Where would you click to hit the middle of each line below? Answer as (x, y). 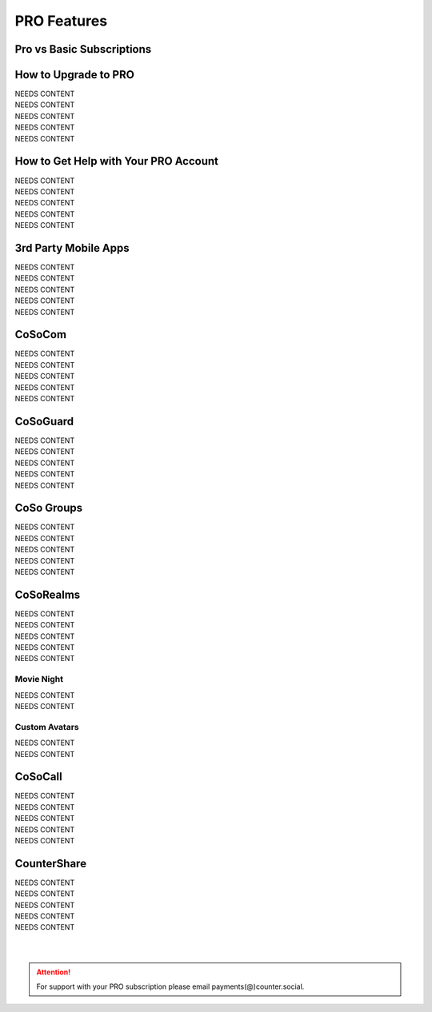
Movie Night (39, 679)
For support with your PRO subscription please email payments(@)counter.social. (170, 986)
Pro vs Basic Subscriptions (83, 49)
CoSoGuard (44, 421)
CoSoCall (39, 777)
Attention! (54, 972)
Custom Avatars (47, 727)
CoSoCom (41, 335)
